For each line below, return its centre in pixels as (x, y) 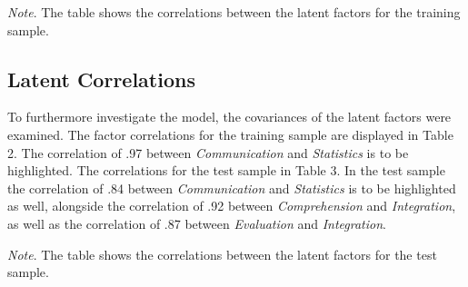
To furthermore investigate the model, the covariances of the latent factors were (229, 117)
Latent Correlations (101, 79)
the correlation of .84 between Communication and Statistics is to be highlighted (232, 188)
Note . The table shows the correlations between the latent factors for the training (234, 12)
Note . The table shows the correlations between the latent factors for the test (222, 254)
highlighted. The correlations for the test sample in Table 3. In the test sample (226, 170)
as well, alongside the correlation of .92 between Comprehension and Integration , (232, 206)
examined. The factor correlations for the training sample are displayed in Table (230, 134)
